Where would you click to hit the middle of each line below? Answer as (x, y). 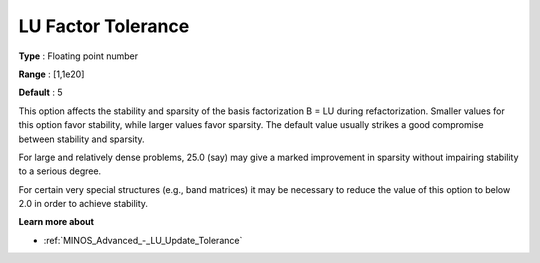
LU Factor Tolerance (104, 26)
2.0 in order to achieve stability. (83, 204)
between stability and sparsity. (81, 139)
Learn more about (56, 222)
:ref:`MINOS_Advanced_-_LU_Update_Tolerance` (143, 240)
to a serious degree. (60, 171)
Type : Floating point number (78, 56)
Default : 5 (40, 92)
